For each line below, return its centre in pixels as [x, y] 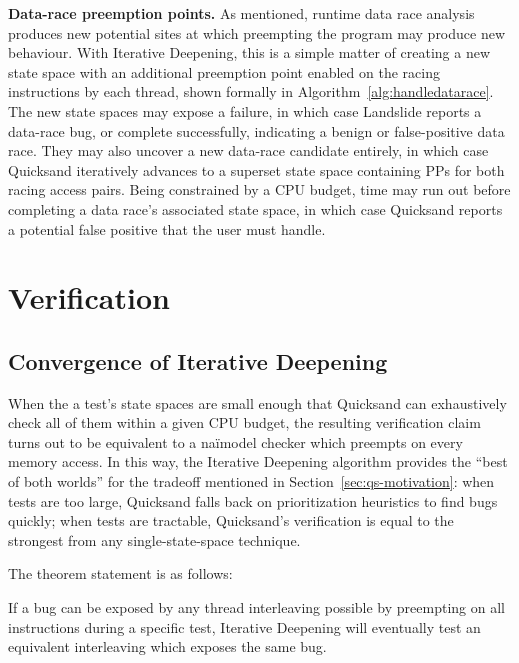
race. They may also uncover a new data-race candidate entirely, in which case [248, 150]
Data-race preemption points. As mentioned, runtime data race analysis [241, 13]
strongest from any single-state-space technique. [154, 539]
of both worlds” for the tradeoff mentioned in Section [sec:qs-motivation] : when [251, 481]
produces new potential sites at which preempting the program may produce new [257, 32]
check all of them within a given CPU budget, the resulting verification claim [244, 422]
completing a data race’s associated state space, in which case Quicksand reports [255, 208]
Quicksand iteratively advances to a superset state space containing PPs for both [256, 169]
